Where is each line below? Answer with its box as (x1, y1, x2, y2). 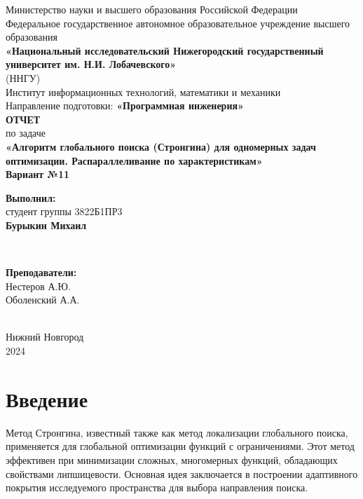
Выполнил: (6, 190, 56, 205)
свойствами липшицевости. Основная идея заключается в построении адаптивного (6, 466, 358, 481)
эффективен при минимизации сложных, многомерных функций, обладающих (6, 452, 338, 467)
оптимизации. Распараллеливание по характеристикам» (6, 153, 263, 168)
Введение (6, 384, 88, 413)
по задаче (6, 125, 46, 140)
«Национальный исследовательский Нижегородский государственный (6, 43, 324, 57)
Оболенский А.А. (6, 292, 80, 307)
